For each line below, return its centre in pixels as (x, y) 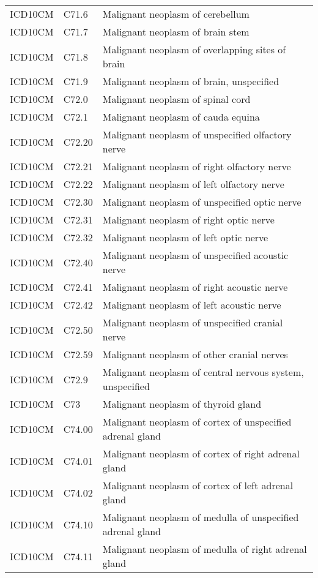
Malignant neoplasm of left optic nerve (185, 237)
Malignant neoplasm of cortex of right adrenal (201, 453)
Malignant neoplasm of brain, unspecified (191, 81)
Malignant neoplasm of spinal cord (176, 99)
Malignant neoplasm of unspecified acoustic (195, 255)
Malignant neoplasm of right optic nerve (188, 220)
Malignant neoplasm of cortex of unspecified (197, 422)
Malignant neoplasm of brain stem (176, 32)
